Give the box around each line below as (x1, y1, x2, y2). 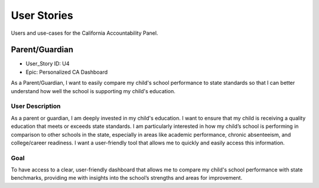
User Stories (11, 9, 73, 22)
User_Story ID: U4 (25, 60, 70, 67)
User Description (11, 102, 61, 110)
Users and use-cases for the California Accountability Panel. (11, 29, 158, 37)
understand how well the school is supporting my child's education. (11, 87, 175, 94)
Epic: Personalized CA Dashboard (25, 68, 108, 75)
